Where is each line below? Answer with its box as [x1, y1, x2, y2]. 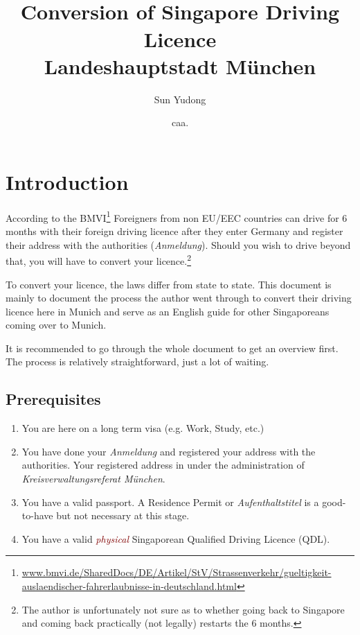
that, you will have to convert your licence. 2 [6, 252, 192, 268]
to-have [21, 508, 53, 523]
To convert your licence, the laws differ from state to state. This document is [6, 277, 332, 291]
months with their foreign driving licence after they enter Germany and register [6, 224, 343, 238]
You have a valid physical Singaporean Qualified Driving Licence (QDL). [21, 531, 330, 546]
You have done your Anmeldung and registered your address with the [21, 444, 316, 458]
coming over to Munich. [6, 317, 107, 332]
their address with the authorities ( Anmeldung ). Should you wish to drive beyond [6, 237, 351, 252]
